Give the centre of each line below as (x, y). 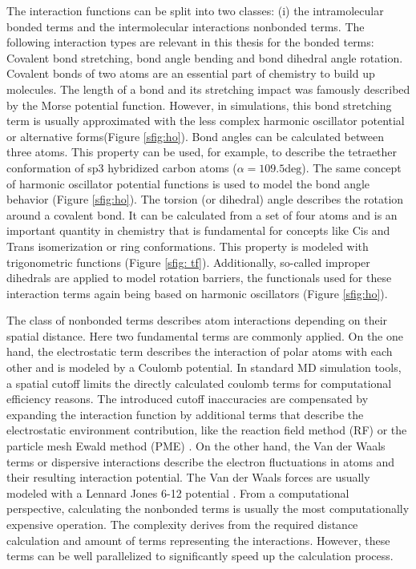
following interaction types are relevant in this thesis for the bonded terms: (190, 42)
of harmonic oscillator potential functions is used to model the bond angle (188, 183)
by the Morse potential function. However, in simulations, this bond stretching (199, 105)
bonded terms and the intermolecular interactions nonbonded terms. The (186, 26)
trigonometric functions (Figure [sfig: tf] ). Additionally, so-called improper (188, 262)
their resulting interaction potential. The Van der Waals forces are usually (188, 477)
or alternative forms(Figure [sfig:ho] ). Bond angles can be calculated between (195, 136)
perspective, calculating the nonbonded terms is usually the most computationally (208, 508)
